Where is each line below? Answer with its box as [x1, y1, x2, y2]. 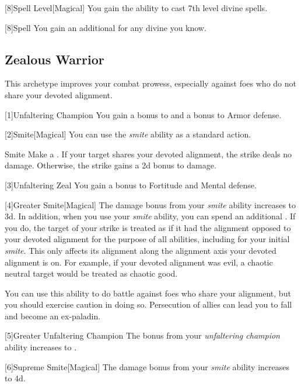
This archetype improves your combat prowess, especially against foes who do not [5, 77, 296, 89]
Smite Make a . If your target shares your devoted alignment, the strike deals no [5, 147, 292, 160]
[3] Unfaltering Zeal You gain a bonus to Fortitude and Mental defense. [5, 178, 257, 191]
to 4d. [5, 372, 26, 384]
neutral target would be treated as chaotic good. [5, 267, 178, 280]
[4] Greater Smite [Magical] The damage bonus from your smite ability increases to [5, 198, 296, 211]
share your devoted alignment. [5, 88, 113, 101]
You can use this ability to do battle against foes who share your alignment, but [5, 287, 291, 299]
